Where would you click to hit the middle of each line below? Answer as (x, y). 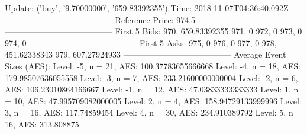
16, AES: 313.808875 (42, 124)
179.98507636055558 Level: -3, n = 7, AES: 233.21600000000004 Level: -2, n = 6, (151, 77)
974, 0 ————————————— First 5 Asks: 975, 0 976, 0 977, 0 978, (141, 42)
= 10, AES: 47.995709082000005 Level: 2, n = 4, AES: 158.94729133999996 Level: (153, 100)
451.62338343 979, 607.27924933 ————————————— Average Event (146, 54)
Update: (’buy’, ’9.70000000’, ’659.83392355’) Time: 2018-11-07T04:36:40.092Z (147, 8)
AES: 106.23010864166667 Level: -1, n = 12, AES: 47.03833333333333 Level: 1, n (152, 89)
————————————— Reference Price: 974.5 (100, 19)
